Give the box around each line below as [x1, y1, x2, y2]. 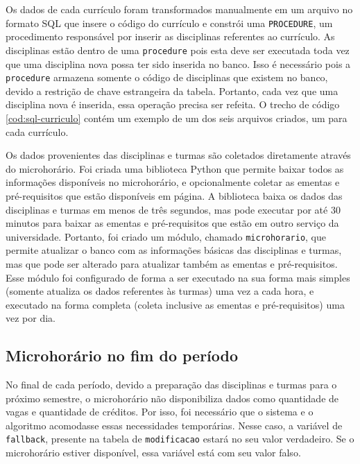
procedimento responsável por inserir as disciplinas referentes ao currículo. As [6, 29, 335, 44]
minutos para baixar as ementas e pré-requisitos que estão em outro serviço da [6, 216, 339, 230]
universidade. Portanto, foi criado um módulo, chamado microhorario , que [6, 229, 327, 243]
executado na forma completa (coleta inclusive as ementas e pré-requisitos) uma [6, 297, 345, 311]
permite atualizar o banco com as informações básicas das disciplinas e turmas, [6, 243, 342, 257]
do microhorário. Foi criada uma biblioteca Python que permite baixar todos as [6, 161, 344, 175]
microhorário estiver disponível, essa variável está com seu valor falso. [6, 445, 301, 460]
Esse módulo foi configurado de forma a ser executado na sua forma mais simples [6, 270, 350, 284]
